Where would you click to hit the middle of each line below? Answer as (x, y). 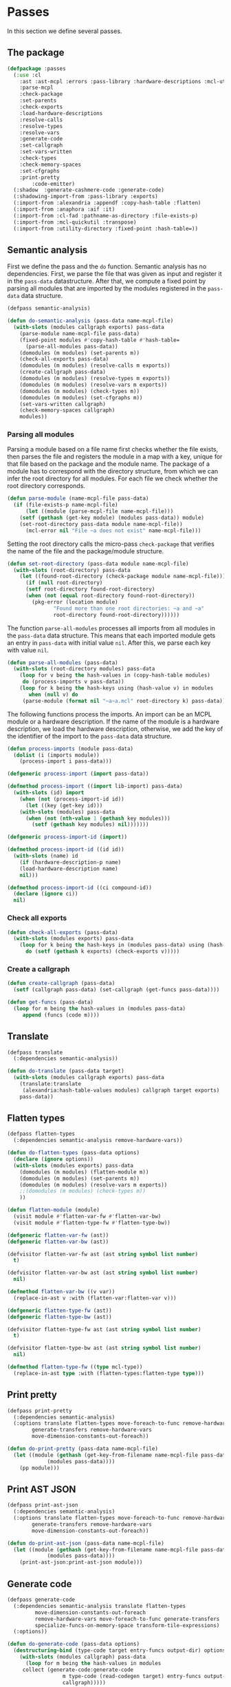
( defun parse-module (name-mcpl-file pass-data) (78, 499)
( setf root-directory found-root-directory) (90, 589)
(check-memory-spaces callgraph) (67, 410)
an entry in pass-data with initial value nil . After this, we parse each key (109, 643)
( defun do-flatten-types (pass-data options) (73, 1153)
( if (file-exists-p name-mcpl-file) (66, 505)
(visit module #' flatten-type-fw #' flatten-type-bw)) (92, 1222)
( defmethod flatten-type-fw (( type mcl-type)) (75, 1367)
